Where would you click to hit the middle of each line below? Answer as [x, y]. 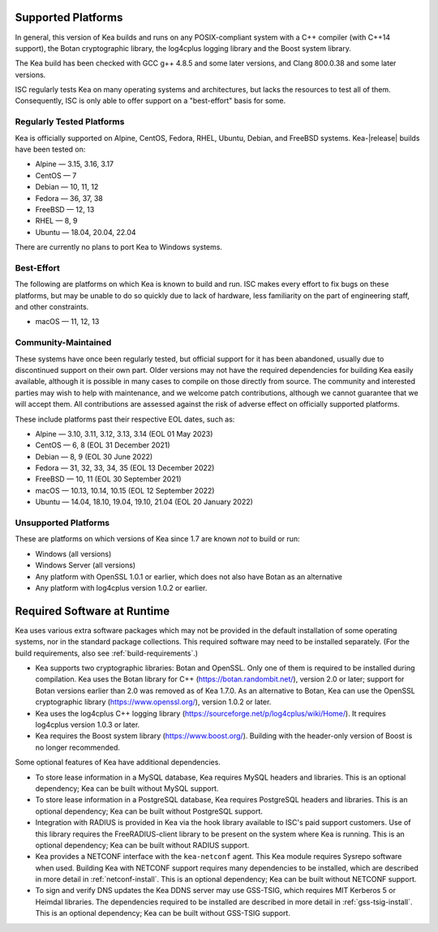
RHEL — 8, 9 [56, 221]
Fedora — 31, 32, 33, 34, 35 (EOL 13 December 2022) [125, 468]
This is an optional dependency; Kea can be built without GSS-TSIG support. [163, 913]
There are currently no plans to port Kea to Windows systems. [119, 247]
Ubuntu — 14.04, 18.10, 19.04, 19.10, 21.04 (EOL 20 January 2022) [144, 502]
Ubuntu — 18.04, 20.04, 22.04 [86, 232]
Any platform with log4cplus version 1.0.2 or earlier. [121, 588]
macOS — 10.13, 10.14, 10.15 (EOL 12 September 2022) [125, 490]
